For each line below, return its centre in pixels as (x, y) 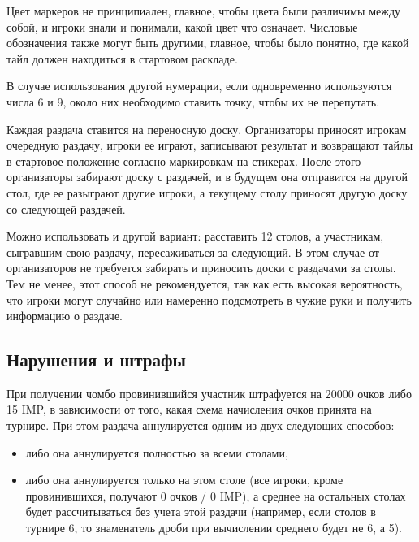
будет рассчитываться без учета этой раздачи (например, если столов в (201, 512)
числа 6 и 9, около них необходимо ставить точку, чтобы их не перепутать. (193, 101)
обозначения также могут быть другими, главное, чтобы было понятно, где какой (208, 43)
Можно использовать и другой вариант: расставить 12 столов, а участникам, (195, 236)
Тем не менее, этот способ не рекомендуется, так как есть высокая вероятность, (205, 283)
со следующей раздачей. (66, 208)
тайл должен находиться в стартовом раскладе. (122, 58)
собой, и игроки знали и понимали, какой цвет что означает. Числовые (182, 26)
